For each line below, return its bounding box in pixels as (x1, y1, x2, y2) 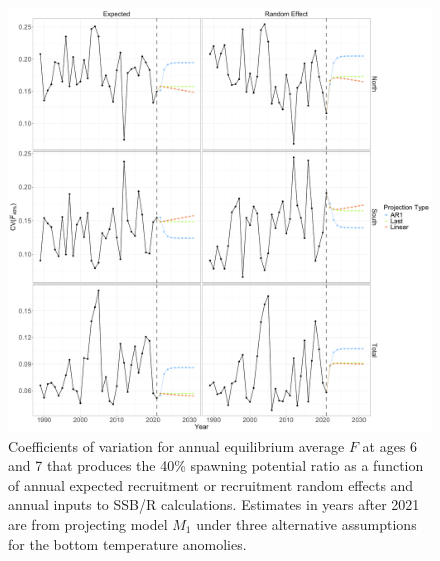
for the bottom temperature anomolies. (8, 533, 247, 554)
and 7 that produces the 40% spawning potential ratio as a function (8, 455, 424, 476)
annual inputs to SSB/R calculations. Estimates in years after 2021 (8, 494, 420, 515)
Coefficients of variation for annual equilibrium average (8, 435, 345, 456)
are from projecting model (8, 513, 168, 534)
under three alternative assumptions (196, 513, 417, 534)
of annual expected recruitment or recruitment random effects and (8, 474, 414, 495)
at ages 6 (362, 435, 418, 456)
